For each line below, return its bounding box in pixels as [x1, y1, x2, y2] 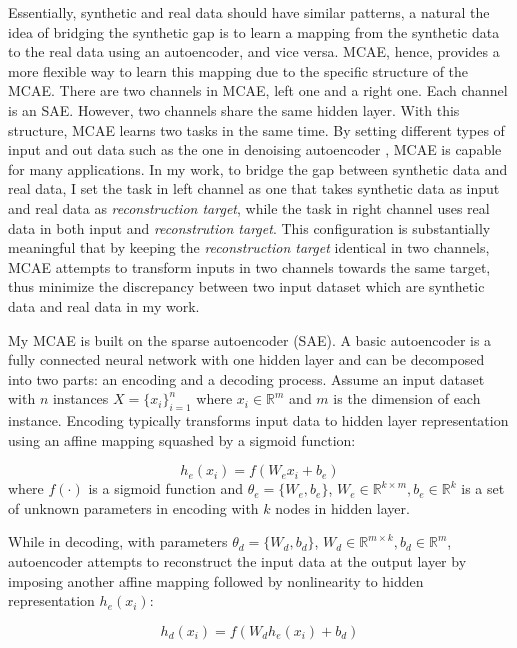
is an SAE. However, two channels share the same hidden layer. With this [8, 99, 460, 120]
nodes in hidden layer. [275, 497, 410, 518]
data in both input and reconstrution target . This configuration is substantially [8, 217, 491, 238]
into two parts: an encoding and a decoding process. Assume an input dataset [8, 368, 485, 389]
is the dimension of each [333, 388, 481, 409]
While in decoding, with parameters [8, 531, 228, 552]
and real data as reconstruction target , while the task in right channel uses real [8, 197, 490, 218]
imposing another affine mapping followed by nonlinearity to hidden [8, 570, 424, 591]
